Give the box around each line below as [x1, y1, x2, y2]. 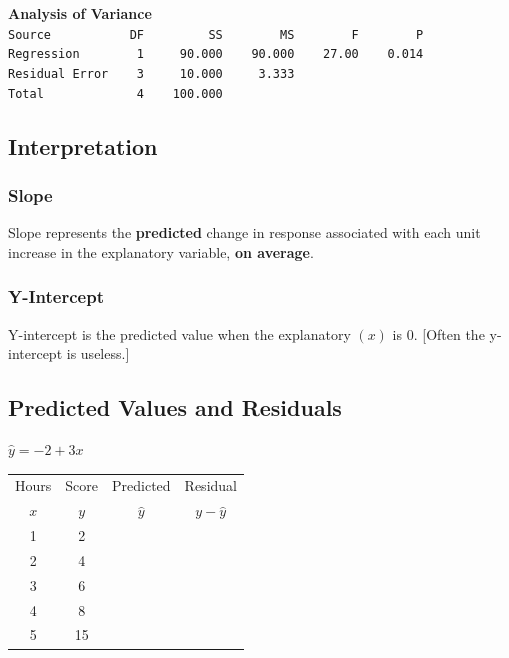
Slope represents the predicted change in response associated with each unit [8, 222, 481, 243]
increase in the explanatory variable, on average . [8, 241, 314, 262]
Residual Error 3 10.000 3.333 [8, 66, 295, 81]
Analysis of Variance [8, 3, 152, 23]
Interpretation [8, 130, 158, 161]
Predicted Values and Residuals [8, 392, 342, 423]
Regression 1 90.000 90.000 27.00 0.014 [8, 47, 424, 62]
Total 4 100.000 [8, 86, 223, 101]
